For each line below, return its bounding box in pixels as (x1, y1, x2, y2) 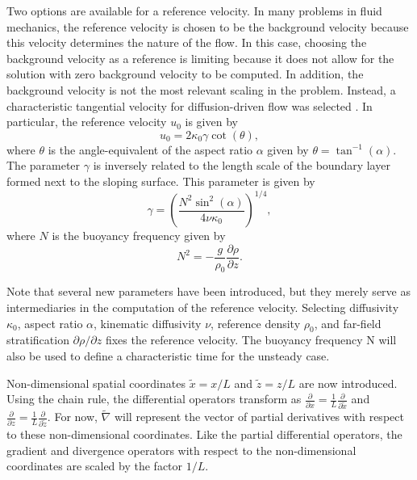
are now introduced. (298, 374, 398, 391)
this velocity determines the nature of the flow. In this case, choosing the (6, 34, 367, 51)
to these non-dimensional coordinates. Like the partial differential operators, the (6, 426, 402, 443)
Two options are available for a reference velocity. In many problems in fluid (6, 2, 382, 19)
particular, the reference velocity (6, 113, 167, 130)
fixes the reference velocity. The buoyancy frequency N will (105, 331, 397, 348)
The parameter (6, 157, 81, 174)
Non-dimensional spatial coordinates (6, 374, 186, 391)
